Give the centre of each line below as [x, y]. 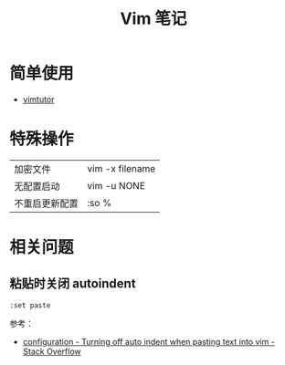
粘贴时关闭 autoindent [73, 284]
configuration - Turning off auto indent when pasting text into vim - [149, 341]
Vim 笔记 [153, 19]
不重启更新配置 [47, 203]
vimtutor [38, 99]
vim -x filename [121, 168]
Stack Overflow [52, 351]
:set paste [30, 305]
